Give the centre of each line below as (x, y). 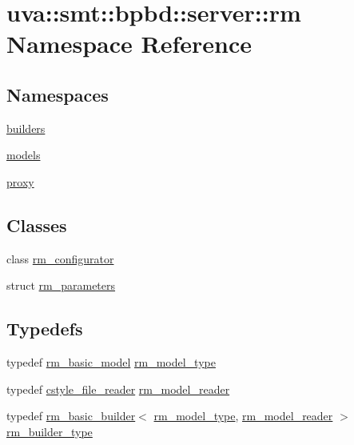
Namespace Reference (129, 44)
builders (26, 128)
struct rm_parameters (61, 285)
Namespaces (58, 94)
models (24, 155)
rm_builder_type (50, 431)
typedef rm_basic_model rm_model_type (111, 362)
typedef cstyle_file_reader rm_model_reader (118, 389)
